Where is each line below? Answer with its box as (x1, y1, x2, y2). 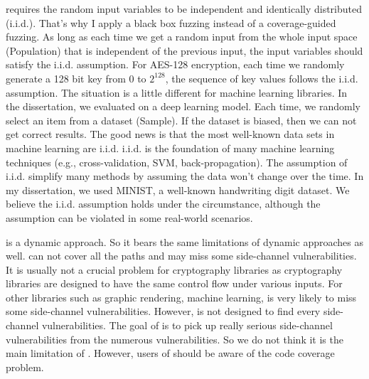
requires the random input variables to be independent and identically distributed (6, 1, 363, 16)
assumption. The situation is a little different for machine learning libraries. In (6, 85, 348, 100)
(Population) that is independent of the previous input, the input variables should (6, 43, 363, 58)
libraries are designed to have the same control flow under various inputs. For (6, 276, 343, 291)
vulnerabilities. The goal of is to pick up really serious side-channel (41, 318, 333, 333)
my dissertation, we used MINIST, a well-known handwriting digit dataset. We (6, 182, 350, 197)
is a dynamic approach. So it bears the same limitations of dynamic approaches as (6, 234, 364, 249)
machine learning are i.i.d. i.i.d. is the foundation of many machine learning (6, 140, 335, 155)
